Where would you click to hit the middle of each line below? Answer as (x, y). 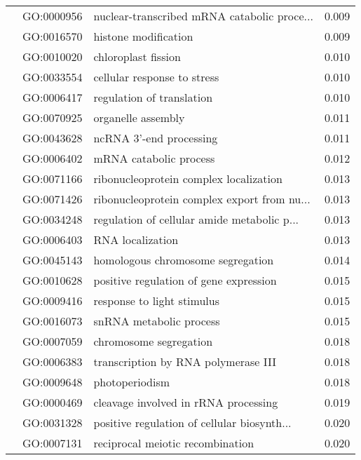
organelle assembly (139, 117)
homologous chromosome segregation (184, 260)
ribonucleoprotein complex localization (188, 178)
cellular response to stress (156, 77)
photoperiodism (132, 382)
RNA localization (136, 239)
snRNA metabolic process (157, 321)
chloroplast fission (137, 56)
